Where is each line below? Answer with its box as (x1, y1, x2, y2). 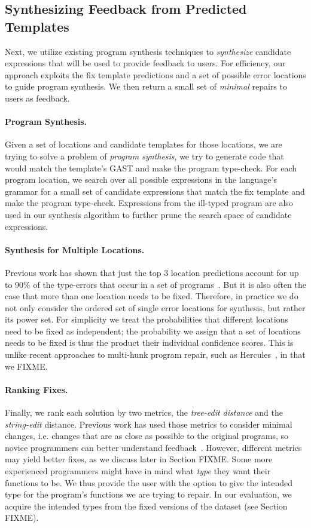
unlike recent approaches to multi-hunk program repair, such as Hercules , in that (5, 348, 306, 361)
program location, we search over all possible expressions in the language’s (5, 173, 277, 186)
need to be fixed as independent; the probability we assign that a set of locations (5, 324, 301, 337)
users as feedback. (5, 91, 70, 104)
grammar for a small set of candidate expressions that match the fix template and (5, 185, 305, 197)
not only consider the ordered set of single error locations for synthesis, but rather (5, 301, 306, 314)
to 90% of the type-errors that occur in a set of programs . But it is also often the (5, 278, 307, 290)
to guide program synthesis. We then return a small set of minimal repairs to (5, 80, 287, 93)
